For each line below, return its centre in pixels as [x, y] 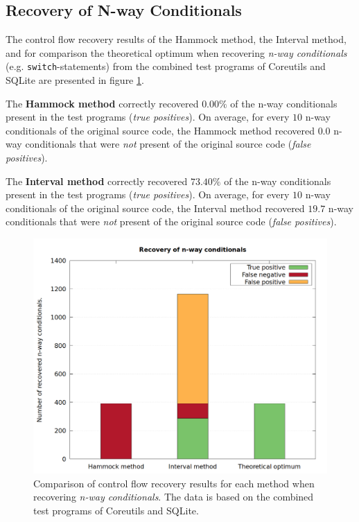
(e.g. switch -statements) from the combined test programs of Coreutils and [166, 66]
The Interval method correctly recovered [97, 181]
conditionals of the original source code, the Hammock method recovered [160, 130]
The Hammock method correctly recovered [102, 103]
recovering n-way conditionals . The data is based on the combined [174, 497]
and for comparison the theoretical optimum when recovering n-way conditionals [176, 52]
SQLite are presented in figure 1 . [75, 80]
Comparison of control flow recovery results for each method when [174, 483]
